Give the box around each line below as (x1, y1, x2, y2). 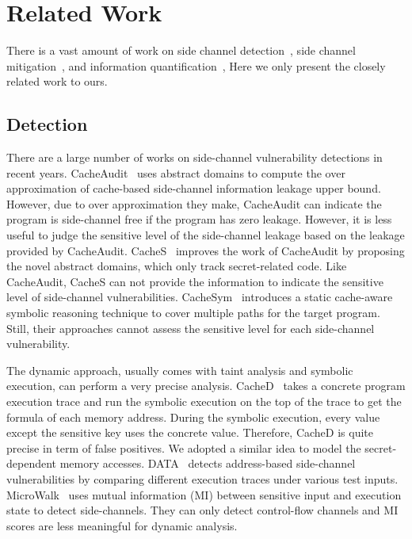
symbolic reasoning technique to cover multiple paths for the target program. (6, 304, 380, 321)
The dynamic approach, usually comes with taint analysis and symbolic (6, 361, 353, 378)
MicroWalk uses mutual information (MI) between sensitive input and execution (6, 486, 402, 503)
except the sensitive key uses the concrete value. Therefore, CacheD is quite (6, 424, 373, 441)
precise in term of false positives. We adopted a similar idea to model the (6, 439, 361, 456)
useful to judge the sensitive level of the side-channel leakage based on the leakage (6, 227, 405, 243)
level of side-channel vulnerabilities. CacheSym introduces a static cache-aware (6, 289, 393, 305)
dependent (6, 455, 57, 472)
